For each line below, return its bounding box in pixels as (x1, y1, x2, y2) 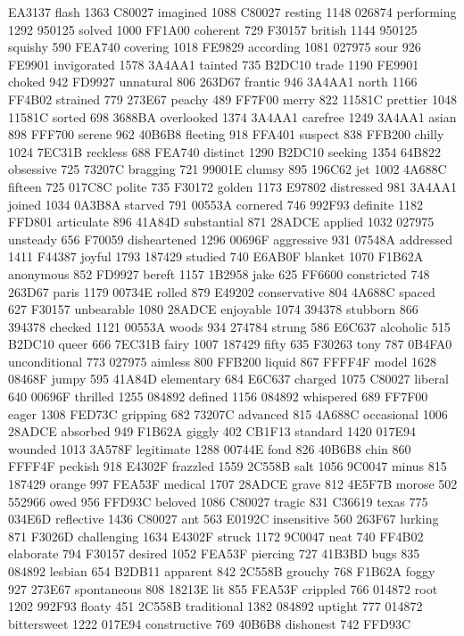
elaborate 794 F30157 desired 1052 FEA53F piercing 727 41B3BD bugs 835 (8, 544, 420, 563)
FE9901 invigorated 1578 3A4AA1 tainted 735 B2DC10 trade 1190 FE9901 (8, 54, 419, 73)
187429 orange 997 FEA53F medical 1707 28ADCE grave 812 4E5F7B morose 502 (8, 475, 458, 493)
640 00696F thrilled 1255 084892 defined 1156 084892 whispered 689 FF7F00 (8, 387, 428, 406)
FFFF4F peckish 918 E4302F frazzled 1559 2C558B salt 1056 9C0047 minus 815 (8, 457, 447, 475)
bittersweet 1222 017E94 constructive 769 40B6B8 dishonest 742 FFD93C (8, 614, 411, 632)
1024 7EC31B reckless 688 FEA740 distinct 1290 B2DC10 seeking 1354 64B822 (8, 142, 442, 161)
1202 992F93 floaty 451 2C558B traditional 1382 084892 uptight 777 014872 (8, 597, 423, 615)
